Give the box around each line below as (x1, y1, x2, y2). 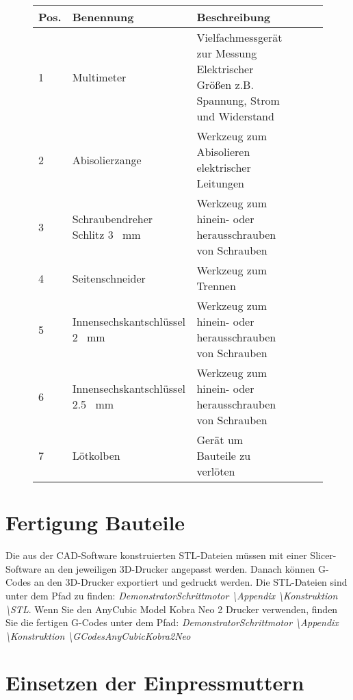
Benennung (72, 9, 134, 25)
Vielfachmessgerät (196, 29, 283, 45)
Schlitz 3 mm (72, 226, 141, 242)
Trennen (196, 278, 236, 294)
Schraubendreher (72, 211, 153, 226)
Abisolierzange (72, 151, 142, 168)
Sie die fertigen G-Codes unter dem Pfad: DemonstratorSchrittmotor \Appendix (5, 615, 339, 630)
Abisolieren (196, 144, 250, 159)
